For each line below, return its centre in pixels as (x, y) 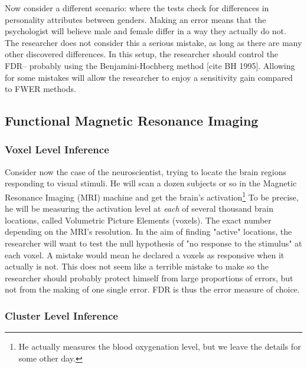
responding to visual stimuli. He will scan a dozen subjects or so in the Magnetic (151, 183)
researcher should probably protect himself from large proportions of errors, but (149, 277)
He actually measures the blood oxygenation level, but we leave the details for (160, 346)
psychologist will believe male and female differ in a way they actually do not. (146, 31)
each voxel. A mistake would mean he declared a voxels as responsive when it (145, 254)
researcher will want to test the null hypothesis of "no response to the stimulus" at (153, 243)
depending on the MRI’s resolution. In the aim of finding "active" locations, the (148, 231)
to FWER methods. (40, 89)
